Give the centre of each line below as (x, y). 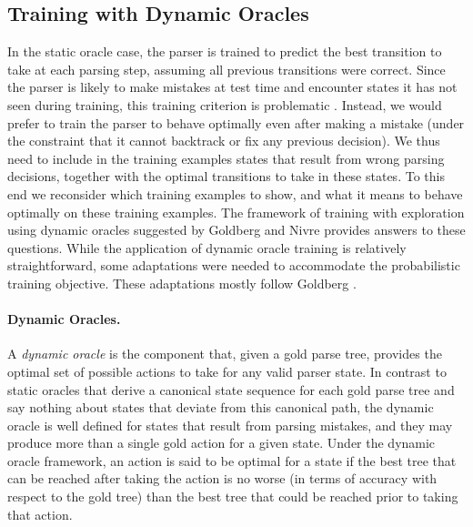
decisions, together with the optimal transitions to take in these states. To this (226, 176)
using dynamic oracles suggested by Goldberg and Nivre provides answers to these (236, 230)
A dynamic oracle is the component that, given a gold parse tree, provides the (225, 354)
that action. (40, 514)
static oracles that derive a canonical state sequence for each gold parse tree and (231, 389)
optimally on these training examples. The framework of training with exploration (236, 212)
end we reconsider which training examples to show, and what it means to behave (235, 193)
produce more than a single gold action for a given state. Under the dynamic (221, 443)
